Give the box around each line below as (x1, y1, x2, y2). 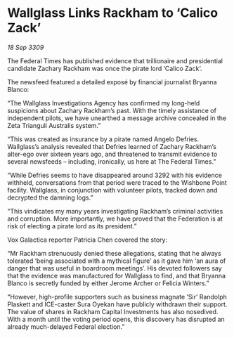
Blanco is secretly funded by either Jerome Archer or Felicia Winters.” (7, 279, 209, 287)
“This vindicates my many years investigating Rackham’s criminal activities (7, 207, 223, 215)
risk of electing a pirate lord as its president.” (7, 221, 137, 230)
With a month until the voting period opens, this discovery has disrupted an (7, 315, 225, 323)
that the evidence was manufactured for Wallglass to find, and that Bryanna (7, 271, 226, 280)
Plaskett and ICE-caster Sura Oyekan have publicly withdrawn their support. (7, 300, 228, 308)
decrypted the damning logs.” (7, 193, 93, 202)
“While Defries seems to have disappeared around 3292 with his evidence (7, 171, 223, 179)
